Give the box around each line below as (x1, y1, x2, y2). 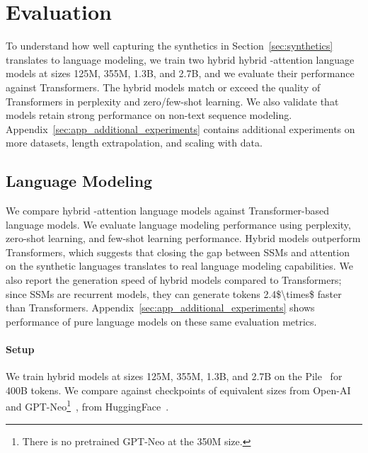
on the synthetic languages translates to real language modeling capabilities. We (6, 258, 353, 273)
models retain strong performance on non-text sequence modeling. (6, 108, 292, 122)
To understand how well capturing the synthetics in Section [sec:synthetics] (6, 38, 333, 53)
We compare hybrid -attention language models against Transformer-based (6, 203, 330, 218)
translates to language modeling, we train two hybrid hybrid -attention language (6, 52, 355, 67)
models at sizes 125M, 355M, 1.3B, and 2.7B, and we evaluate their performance (6, 66, 355, 81)
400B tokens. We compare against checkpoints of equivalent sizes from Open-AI (6, 382, 351, 397)
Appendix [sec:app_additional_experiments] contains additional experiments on (6, 121, 355, 136)
